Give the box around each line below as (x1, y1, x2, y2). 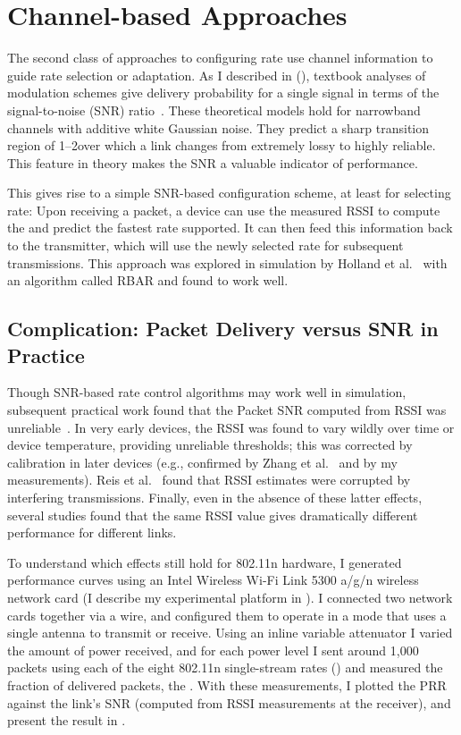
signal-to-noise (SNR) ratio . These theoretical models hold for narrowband (7, 100, 421, 119)
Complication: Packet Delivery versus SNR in (7, 315, 439, 342)
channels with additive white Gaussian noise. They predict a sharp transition (7, 118, 430, 137)
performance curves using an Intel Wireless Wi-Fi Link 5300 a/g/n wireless (7, 570, 419, 589)
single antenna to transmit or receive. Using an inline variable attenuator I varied (7, 623, 453, 642)
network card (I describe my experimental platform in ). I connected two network (7, 587, 453, 606)
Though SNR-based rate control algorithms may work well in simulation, (7, 383, 407, 401)
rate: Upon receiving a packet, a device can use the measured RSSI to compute (7, 200, 440, 219)
